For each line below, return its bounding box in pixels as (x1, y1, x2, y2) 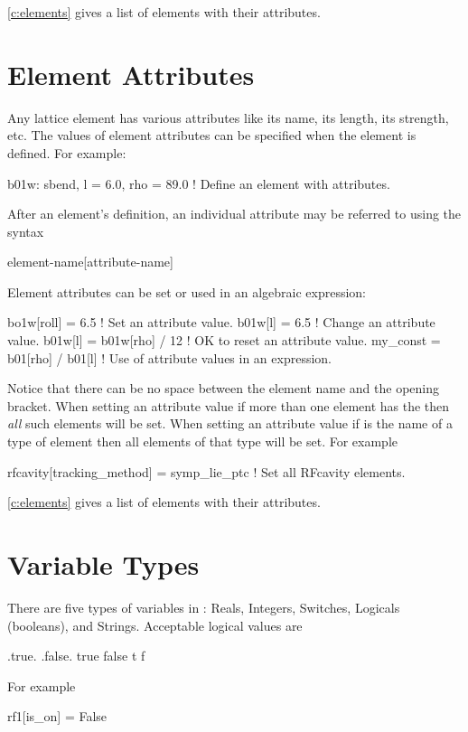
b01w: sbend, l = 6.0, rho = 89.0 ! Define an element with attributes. (7, 174, 390, 192)
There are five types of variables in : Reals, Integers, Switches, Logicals (7, 597, 400, 616)
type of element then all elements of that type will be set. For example (7, 432, 398, 451)
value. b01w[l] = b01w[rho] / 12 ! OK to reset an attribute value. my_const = (7, 331, 441, 350)
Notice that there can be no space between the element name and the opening (7, 379, 440, 398)
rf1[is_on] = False (7, 707, 108, 726)
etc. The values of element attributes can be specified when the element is (7, 126, 417, 145)
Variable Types (7, 546, 200, 582)
